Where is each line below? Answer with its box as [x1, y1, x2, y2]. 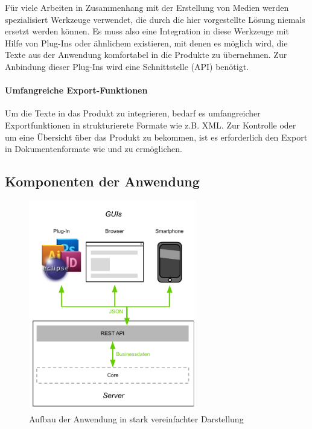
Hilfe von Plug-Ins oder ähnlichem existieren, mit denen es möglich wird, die [5, 36, 288, 49]
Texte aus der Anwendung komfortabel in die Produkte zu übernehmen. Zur [5, 48, 287, 61]
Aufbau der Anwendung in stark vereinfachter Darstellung [29, 413, 244, 425]
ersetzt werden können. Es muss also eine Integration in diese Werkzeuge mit [5, 25, 289, 37]
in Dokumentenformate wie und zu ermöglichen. [5, 142, 182, 155]
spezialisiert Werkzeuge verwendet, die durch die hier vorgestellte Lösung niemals [5, 13, 305, 25]
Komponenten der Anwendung [5, 172, 200, 191]
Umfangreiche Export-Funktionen [5, 84, 148, 97]
